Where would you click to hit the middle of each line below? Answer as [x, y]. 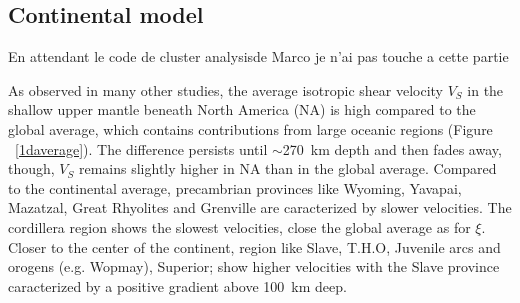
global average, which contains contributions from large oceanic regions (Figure [250, 128]
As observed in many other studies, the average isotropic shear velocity [226, 89]
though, [31, 168]
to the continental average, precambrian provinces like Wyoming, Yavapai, [235, 187]
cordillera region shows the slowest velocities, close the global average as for [239, 226]
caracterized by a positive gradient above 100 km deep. [177, 285]
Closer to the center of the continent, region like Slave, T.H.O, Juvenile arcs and [254, 246]
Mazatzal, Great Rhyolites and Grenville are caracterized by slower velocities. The [260, 207]
